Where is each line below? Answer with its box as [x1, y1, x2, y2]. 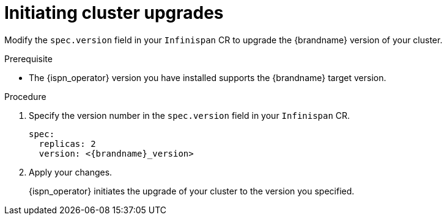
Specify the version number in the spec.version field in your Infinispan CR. [29, 110, 350, 121]
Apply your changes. [29, 166, 113, 177]
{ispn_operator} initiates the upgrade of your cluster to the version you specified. [29, 185, 355, 196]
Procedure [4, 91, 46, 102]
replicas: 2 [39, 138, 96, 149]
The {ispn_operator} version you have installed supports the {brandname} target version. [29, 72, 386, 83]
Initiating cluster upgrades [4, 2, 224, 23]
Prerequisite [4, 53, 53, 64]
